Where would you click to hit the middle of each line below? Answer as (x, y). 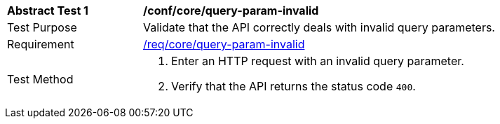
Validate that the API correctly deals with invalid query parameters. (319, 27)
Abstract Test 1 (48, 11)
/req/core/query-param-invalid (224, 44)
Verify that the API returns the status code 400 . (293, 86)
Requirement (41, 44)
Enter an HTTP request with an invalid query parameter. (318, 61)
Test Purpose (42, 27)
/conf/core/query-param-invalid (231, 11)
